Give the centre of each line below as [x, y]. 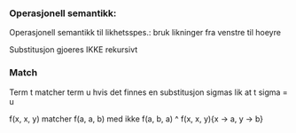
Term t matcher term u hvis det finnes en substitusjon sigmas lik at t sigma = [148, 92]
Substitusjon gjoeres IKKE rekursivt [74, 50]
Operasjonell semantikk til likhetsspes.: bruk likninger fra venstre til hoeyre [145, 33]
